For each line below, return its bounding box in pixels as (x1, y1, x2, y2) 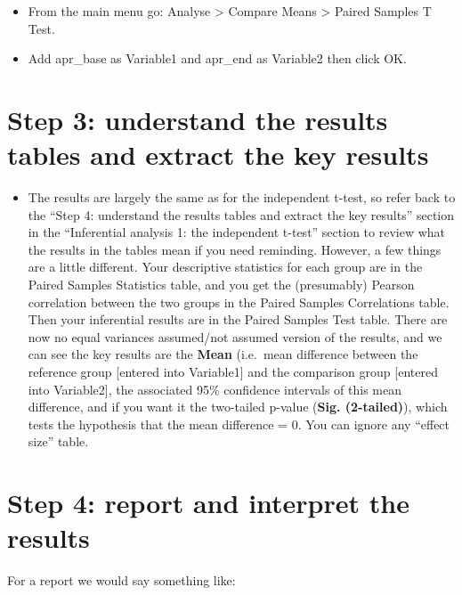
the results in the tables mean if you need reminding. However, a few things (28, 240, 442, 258)
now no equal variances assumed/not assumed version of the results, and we (28, 327, 442, 346)
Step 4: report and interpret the (7, 485, 409, 521)
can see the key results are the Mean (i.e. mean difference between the (28, 345, 418, 363)
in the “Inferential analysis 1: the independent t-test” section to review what (28, 223, 445, 241)
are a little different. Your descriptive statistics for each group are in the (28, 257, 423, 276)
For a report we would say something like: (7, 571, 236, 590)
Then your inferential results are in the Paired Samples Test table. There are (28, 310, 448, 329)
